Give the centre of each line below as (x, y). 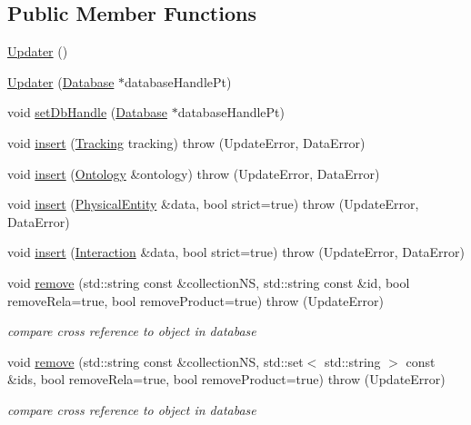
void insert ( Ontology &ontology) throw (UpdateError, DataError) (194, 173)
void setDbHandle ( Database (87, 112)
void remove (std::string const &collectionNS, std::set (155, 361)
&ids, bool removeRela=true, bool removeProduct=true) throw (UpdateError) (226, 379)
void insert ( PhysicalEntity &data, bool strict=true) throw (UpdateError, (213, 204)
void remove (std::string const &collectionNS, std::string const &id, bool (209, 282)
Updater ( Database (61, 81)
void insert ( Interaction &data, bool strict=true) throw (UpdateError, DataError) (236, 252)
